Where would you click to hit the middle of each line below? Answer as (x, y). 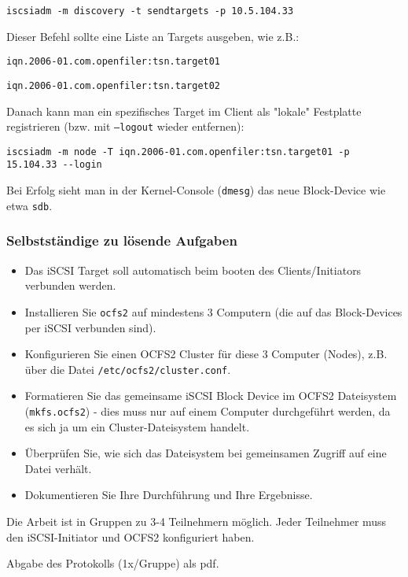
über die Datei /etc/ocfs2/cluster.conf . (128, 369)
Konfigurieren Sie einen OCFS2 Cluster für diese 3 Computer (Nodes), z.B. (206, 354)
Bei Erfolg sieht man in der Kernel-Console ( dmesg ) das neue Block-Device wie (196, 190)
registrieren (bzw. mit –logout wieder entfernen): (125, 126)
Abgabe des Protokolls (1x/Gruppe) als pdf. (113, 563)
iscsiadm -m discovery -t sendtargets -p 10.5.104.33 (150, 11)
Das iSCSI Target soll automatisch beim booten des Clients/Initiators (193, 270)
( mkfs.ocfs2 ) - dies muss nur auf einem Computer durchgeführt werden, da (208, 411)
